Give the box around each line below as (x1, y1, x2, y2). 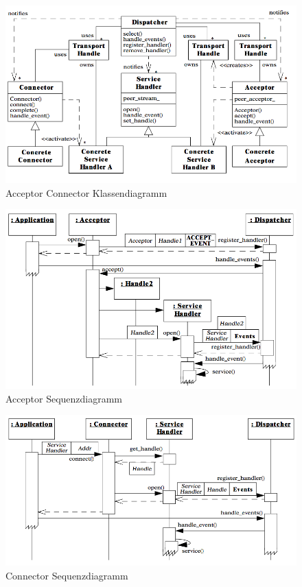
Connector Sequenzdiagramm (5, 568, 128, 583)
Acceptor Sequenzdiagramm (5, 391, 123, 405)
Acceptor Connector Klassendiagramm (5, 185, 167, 200)
